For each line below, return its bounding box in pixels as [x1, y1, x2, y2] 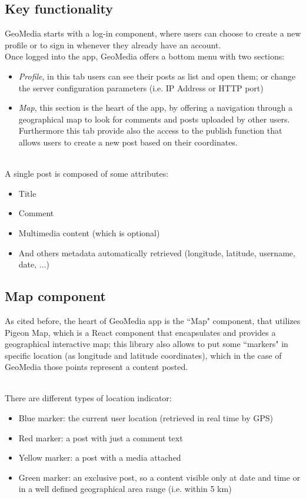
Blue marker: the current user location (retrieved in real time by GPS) [18, 412, 273, 424]
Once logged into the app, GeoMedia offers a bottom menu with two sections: [5, 50, 285, 62]
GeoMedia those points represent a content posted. [5, 361, 188, 373]
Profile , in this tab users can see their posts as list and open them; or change [18, 70, 295, 82]
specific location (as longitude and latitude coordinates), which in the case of [5, 349, 282, 361]
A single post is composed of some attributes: [5, 167, 169, 180]
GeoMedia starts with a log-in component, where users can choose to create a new [5, 27, 301, 39]
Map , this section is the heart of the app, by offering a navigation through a [18, 101, 292, 114]
